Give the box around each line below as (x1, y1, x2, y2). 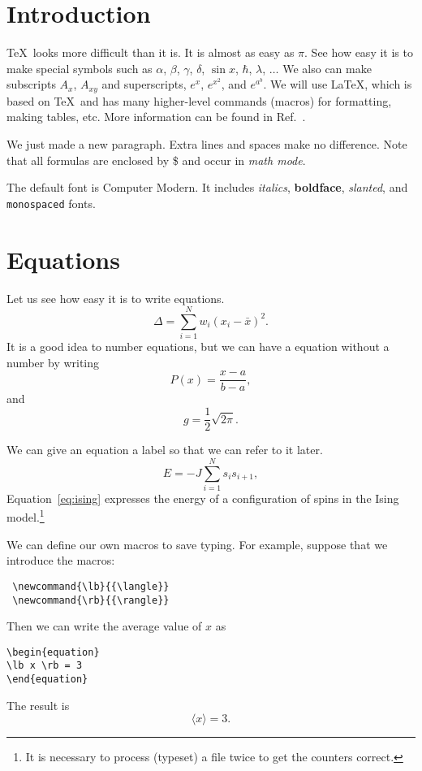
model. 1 (6, 506, 45, 526)
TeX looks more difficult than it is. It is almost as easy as (6, 44, 295, 61)
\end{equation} (6, 674, 88, 686)
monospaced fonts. (6, 194, 96, 211)
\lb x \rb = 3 (6, 660, 83, 672)
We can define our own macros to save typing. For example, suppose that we (6, 535, 388, 552)
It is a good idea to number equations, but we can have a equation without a (6, 338, 390, 355)
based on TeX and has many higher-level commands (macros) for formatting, (6, 92, 392, 109)
